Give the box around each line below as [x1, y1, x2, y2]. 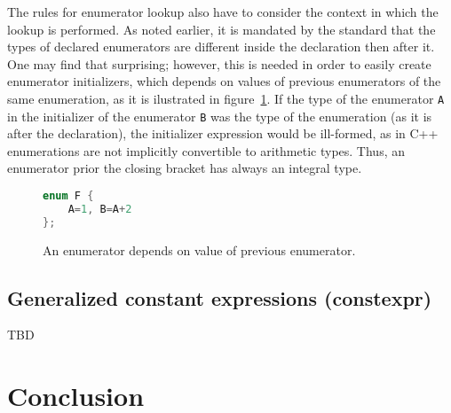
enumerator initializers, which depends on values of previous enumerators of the [7, 72, 441, 90]
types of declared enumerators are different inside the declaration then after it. [7, 37, 435, 56]
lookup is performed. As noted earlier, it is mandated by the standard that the [7, 19, 436, 38]
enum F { [43, 190, 94, 203]
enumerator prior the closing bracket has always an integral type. [7, 159, 362, 177]
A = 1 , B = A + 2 [67, 202, 132, 215]
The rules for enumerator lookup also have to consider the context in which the [7, 3, 439, 20]
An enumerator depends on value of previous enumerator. [43, 240, 356, 259]
